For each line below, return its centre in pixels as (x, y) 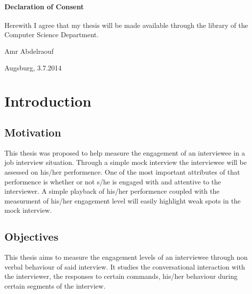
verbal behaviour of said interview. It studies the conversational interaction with (125, 266)
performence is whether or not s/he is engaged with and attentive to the (113, 181)
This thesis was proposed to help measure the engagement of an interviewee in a (125, 152)
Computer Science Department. (52, 34)
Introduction (48, 101)
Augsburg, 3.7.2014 (33, 67)
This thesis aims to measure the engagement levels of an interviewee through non (126, 257)
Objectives (32, 237)
